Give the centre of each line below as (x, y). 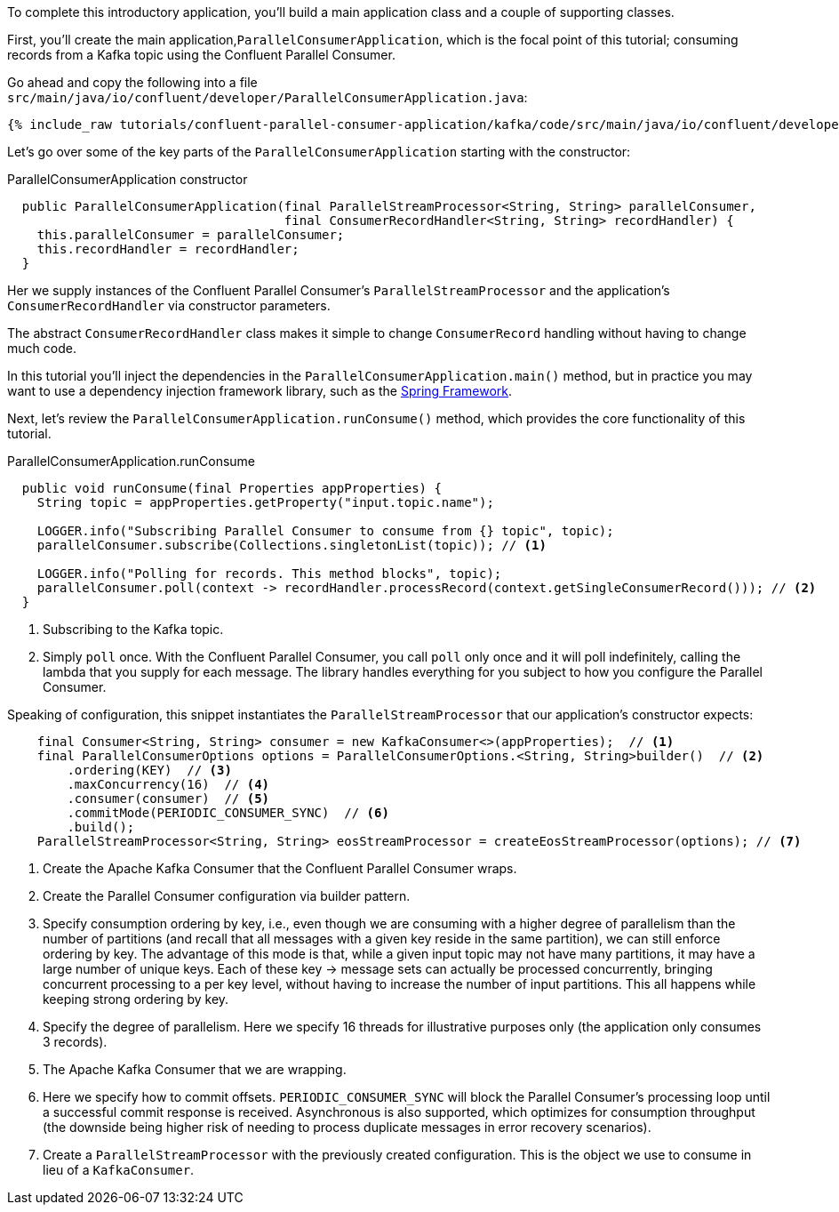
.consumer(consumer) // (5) (168, 799)
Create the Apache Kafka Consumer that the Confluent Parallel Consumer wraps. (280, 868)
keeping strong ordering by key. (136, 999)
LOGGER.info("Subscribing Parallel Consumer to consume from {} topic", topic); (325, 531)
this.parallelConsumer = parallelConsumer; (191, 235)
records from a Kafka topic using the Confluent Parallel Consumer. (201, 55)
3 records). (75, 1042)
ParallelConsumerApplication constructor (128, 179)
